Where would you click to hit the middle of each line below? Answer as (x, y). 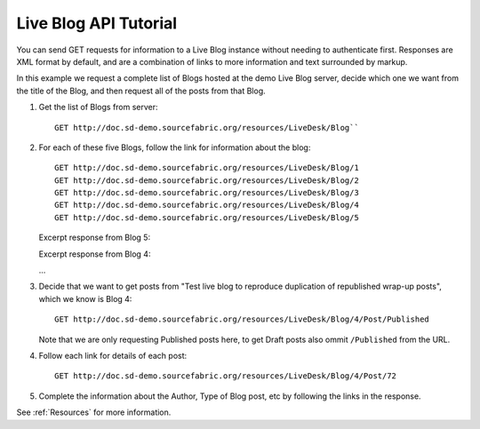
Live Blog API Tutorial (97, 23)
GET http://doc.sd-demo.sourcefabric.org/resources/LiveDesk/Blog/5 (207, 217)
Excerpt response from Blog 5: (95, 238)
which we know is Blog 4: (85, 298)
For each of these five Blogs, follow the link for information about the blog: (175, 147)
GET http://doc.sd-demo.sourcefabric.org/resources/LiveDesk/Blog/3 (207, 193)
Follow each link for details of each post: (113, 355)
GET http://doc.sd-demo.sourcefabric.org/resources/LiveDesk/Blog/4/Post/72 (226, 376)
